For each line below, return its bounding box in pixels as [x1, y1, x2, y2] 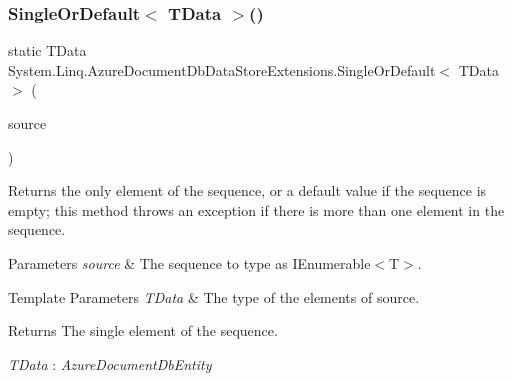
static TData [8, 40, 87, 61]
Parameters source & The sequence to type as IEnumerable [8, 252, 371, 273]
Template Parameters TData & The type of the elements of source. [8, 286, 420, 307]
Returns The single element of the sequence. [8, 320, 278, 341]
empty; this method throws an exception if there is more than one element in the [8, 199, 505, 220]
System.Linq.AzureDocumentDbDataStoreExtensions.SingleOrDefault [8, 59, 436, 80]
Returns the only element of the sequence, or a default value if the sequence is [8, 180, 487, 201]
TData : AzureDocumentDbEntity [8, 353, 212, 374]
